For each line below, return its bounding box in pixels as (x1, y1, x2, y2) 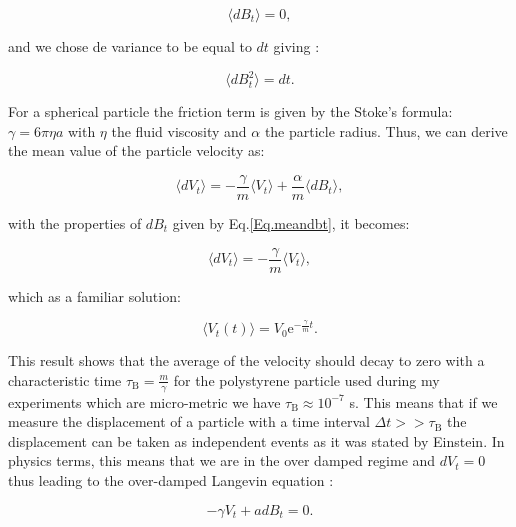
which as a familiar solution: (8, 285, 181, 306)
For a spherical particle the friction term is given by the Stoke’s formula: (8, 101, 453, 122)
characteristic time (8, 369, 122, 390)
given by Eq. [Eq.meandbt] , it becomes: (172, 212, 410, 233)
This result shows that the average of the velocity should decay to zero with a (8, 350, 485, 371)
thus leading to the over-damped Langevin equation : (8, 470, 334, 491)
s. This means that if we (349, 391, 498, 412)
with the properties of (8, 212, 142, 233)
